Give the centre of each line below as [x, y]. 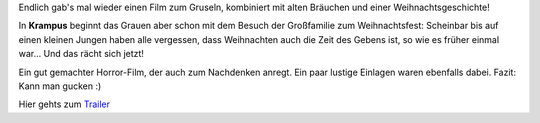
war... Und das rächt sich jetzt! [81, 54]
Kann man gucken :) [60, 86]
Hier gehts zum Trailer [64, 104]
